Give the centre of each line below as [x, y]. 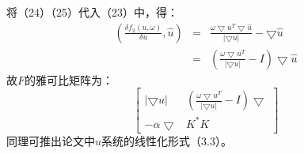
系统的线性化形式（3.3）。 [167, 140]
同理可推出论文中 [51, 140]
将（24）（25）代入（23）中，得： [92, 12]
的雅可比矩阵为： [69, 79]
